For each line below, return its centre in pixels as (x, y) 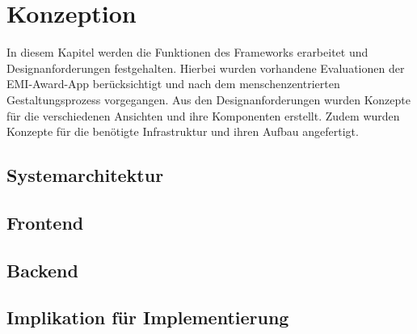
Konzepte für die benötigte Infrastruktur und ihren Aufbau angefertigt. (183, 131)
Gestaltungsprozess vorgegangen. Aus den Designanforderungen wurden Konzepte (208, 99)
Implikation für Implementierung (148, 317)
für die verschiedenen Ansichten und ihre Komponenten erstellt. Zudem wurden (203, 115)
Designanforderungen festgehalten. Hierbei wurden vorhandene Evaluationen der (206, 68)
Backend (42, 270)
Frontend (45, 222)
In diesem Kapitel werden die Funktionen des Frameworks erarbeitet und (187, 52)
